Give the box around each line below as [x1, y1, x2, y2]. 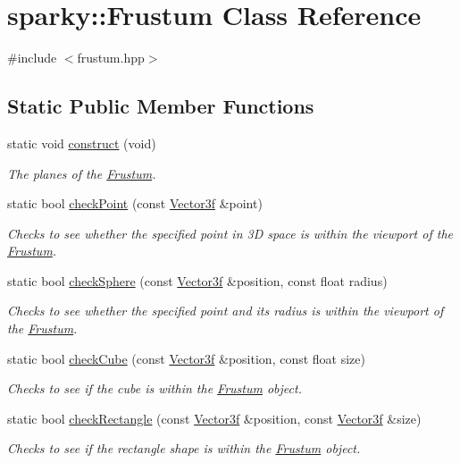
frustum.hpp [77, 48, 145, 67]
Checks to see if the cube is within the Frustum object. [7, 379, 302, 398]
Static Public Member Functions [7, 92, 314, 120]
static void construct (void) [7, 133, 156, 152]
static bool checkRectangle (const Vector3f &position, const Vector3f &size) [7, 408, 422, 427]
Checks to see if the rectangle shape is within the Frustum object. [7, 439, 361, 458]
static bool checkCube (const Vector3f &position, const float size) [7, 349, 365, 367]
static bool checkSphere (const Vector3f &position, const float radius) [7, 271, 388, 290]
